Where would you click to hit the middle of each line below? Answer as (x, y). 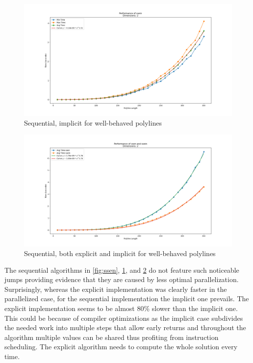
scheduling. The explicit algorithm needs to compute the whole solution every (121, 347)
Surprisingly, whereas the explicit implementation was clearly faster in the (116, 289)
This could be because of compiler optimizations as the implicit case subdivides (124, 318)
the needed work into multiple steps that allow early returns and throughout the (125, 327)
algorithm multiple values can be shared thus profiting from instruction (112, 337)
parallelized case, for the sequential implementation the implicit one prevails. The (127, 298)
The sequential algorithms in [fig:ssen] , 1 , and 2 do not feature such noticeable (122, 270)
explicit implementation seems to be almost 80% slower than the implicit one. (121, 308)
